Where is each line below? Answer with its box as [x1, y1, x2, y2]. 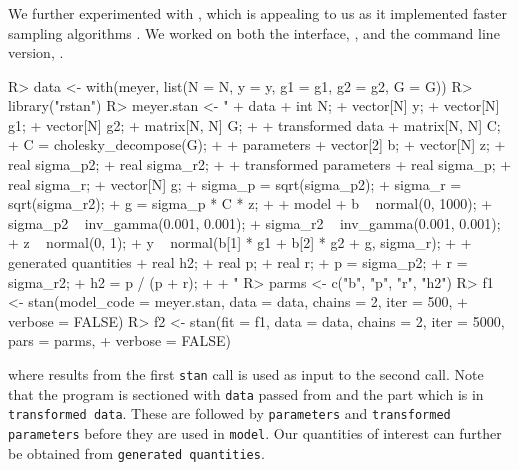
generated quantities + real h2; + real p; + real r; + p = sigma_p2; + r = [8, 252, 468, 273]
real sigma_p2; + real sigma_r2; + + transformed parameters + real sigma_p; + [8, 154, 512, 175]
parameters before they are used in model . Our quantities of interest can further [8, 422, 502, 443]
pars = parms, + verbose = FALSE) [8, 330, 231, 351]
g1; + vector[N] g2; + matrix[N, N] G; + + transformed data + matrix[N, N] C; [8, 114, 501, 135]
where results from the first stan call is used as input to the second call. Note [8, 364, 484, 385]
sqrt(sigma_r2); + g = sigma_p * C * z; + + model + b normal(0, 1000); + [8, 193, 493, 214]
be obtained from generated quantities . [8, 442, 265, 463]
